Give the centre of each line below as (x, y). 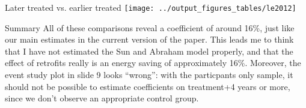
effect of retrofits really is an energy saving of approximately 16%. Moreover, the (153, 63)
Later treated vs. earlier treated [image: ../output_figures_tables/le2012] (151, 7)
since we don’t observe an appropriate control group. (102, 98)
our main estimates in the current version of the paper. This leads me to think (149, 39)
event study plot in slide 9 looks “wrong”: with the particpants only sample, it (149, 75)
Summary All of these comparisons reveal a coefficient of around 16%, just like (150, 27)
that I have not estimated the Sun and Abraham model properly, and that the (149, 51)
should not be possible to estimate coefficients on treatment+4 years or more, (148, 86)
